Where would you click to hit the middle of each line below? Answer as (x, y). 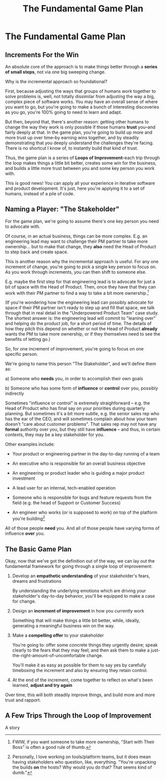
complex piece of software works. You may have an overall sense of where (82, 102)
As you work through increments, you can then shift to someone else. (76, 272)
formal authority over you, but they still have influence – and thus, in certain (83, 430)
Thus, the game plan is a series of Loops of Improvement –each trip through (83, 158)
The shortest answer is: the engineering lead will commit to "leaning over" (81, 318)
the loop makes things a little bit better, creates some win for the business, (81, 163)
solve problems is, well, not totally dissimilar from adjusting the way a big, (80, 96)
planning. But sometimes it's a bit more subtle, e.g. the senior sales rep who (82, 414)
